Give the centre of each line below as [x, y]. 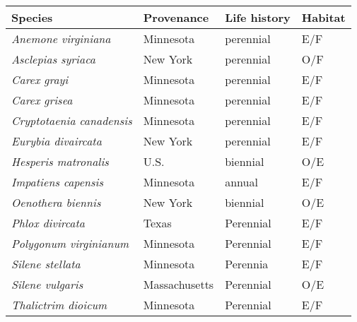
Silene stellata [46, 264]
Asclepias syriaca [53, 59]
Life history [258, 17]
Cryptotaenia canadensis [72, 120]
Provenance [176, 17]
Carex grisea [42, 100]
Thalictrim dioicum [59, 305]
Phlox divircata [48, 223]
